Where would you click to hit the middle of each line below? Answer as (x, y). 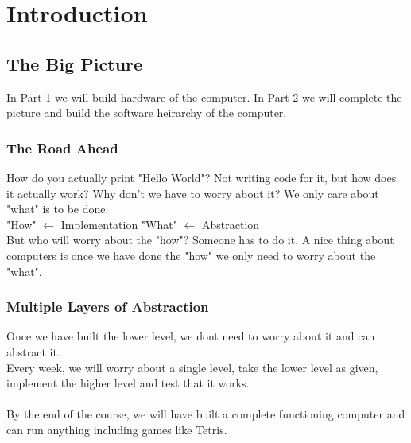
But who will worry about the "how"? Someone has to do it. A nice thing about (200, 240)
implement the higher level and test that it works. (128, 383)
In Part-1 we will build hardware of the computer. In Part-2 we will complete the (204, 97)
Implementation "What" (119, 224)
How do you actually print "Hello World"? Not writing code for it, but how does (202, 177)
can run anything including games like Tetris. (117, 429)
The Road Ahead (62, 148)
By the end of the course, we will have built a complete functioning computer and (206, 414)
